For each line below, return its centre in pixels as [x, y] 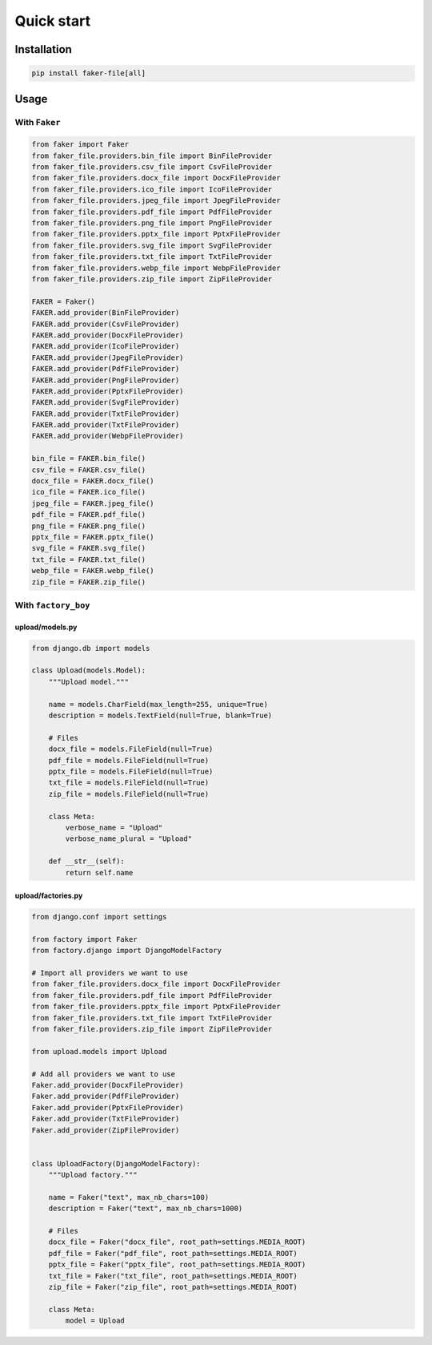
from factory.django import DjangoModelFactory [126, 951]
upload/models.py [46, 627]
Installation [43, 49]
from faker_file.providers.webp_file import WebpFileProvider [156, 268]
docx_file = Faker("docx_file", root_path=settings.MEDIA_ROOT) [177, 1242]
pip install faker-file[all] [89, 73]
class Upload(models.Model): [89, 670]
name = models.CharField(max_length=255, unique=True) [158, 704]
